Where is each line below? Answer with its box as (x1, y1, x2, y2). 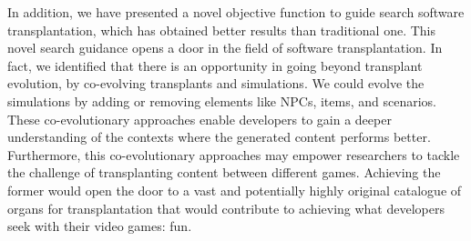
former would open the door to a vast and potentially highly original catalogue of (7, 180, 462, 199)
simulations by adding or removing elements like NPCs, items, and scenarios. (7, 91, 436, 110)
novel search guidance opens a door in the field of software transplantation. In (7, 38, 443, 57)
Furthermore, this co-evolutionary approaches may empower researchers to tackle (7, 145, 460, 164)
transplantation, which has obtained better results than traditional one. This (7, 20, 435, 39)
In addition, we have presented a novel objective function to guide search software (7, 3, 465, 21)
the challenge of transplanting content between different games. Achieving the (7, 163, 441, 182)
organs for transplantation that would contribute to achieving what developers (7, 198, 445, 217)
